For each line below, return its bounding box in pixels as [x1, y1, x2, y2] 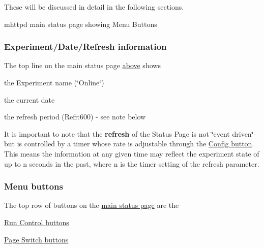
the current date [4, 94, 55, 105]
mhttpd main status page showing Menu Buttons [4, 18, 157, 29]
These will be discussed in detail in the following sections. [4, 2, 184, 12]
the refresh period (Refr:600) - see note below [4, 111, 146, 122]
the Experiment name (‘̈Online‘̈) [4, 77, 104, 87]
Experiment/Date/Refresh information [4, 40, 167, 53]
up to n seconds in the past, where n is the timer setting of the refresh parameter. [4, 158, 259, 169]
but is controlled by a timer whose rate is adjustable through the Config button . [4, 138, 254, 149]
